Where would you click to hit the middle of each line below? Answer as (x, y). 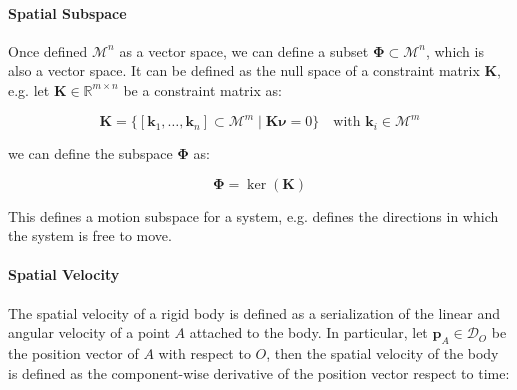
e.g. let (29, 89)
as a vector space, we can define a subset (244, 50)
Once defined (48, 50)
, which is (454, 50)
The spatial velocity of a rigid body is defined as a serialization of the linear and (254, 312)
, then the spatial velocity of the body (382, 353)
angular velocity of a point (89, 332)
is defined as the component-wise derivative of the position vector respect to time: (259, 372)
